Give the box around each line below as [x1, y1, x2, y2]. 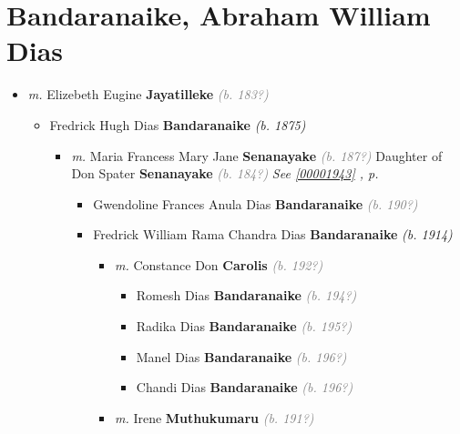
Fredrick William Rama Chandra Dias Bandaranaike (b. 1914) [93, 225, 453, 244]
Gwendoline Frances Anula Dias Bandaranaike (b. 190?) [93, 194, 418, 213]
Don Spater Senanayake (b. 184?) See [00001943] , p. [71, 164, 379, 183]
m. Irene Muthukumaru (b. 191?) [114, 408, 314, 427]
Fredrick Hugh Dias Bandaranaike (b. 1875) [49, 115, 306, 134]
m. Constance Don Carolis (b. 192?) [114, 255, 323, 274]
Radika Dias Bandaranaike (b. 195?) [136, 317, 353, 336]
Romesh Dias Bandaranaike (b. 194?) [136, 286, 357, 305]
